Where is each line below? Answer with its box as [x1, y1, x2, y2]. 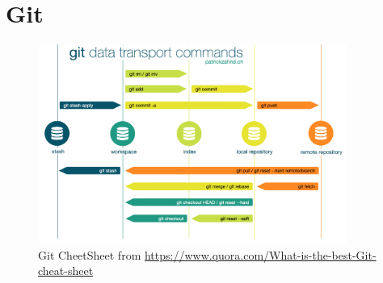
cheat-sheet [38, 262, 94, 279]
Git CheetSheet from [38, 246, 141, 263]
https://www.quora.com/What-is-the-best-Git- [144, 246, 377, 263]
